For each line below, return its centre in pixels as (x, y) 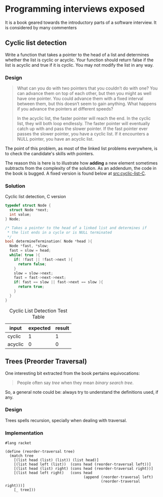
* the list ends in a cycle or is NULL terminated (59, 232)
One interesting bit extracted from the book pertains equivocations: (72, 373)
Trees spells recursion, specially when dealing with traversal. (66, 420)
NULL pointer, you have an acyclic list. (55, 139)
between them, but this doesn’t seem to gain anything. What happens (87, 104)
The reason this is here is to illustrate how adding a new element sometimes (81, 163)
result (62, 328)
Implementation (24, 433)
